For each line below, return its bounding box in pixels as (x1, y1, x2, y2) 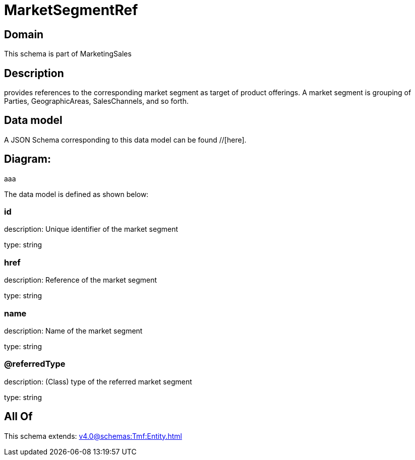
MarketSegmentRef (4, 2, 138, 19)
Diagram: (4, 153, 51, 166)
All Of (4, 410, 33, 423)
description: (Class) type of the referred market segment (4, 377, 192, 386)
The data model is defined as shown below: (4, 189, 149, 199)
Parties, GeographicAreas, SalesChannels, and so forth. (4, 97, 189, 106)
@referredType (4, 359, 66, 369)
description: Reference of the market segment (4, 276, 157, 285)
